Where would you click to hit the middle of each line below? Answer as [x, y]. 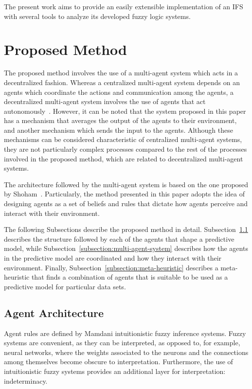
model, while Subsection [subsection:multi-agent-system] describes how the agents [126, 248]
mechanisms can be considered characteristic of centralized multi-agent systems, [123, 139]
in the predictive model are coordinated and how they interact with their [113, 258]
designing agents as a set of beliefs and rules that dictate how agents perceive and [126, 203]
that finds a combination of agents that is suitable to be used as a [130, 277]
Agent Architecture [54, 312]
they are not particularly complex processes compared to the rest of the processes [126, 149]
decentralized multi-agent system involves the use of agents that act [105, 101]
